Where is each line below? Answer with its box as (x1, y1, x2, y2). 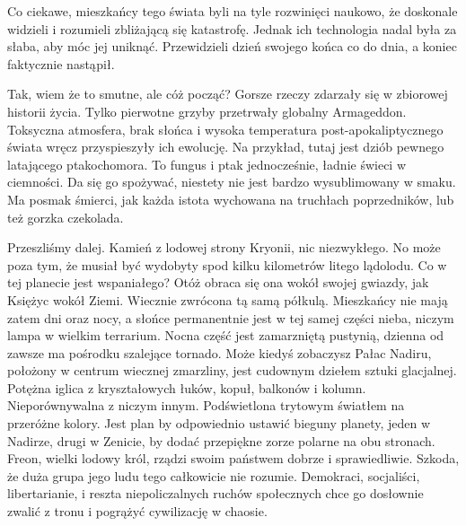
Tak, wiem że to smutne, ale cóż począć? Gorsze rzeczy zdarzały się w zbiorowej (7, 84, 448, 103)
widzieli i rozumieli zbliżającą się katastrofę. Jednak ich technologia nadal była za (7, 19, 457, 38)
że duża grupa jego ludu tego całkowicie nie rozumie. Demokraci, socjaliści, (7, 466, 420, 485)
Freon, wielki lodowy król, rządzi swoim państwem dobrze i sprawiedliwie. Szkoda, (7, 449, 460, 468)
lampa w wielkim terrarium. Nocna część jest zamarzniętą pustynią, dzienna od (7, 326, 444, 345)
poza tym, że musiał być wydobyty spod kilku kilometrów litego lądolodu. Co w (7, 255, 447, 274)
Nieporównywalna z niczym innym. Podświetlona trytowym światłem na (7, 396, 405, 415)
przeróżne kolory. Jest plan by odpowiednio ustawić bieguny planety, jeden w (7, 414, 431, 433)
